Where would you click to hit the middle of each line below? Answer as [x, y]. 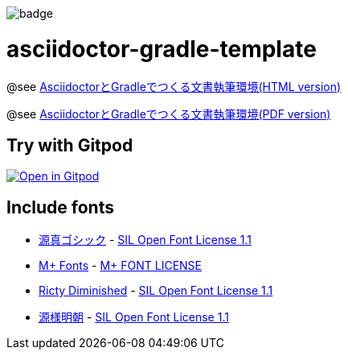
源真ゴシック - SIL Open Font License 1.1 [145, 240]
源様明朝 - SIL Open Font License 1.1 [134, 317]
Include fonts [60, 207]
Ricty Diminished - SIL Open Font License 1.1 [156, 291]
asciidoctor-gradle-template [162, 49]
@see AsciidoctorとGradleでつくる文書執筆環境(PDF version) [169, 114]
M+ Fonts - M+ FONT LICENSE [120, 266]
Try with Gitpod [70, 145]
